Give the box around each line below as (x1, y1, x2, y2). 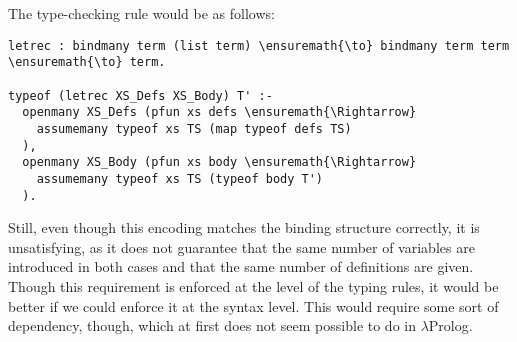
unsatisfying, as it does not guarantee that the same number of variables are (8, 236, 475, 257)
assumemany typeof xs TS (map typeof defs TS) (36, 121, 352, 136)
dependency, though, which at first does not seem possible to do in (8, 315, 416, 336)
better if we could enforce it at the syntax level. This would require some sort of (8, 295, 499, 316)
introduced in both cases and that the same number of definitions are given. (8, 256, 474, 277)
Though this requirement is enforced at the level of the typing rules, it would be (8, 275, 499, 296)
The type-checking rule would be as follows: (8, 3, 275, 23)
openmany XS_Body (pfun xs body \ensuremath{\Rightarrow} (22, 155, 417, 170)
